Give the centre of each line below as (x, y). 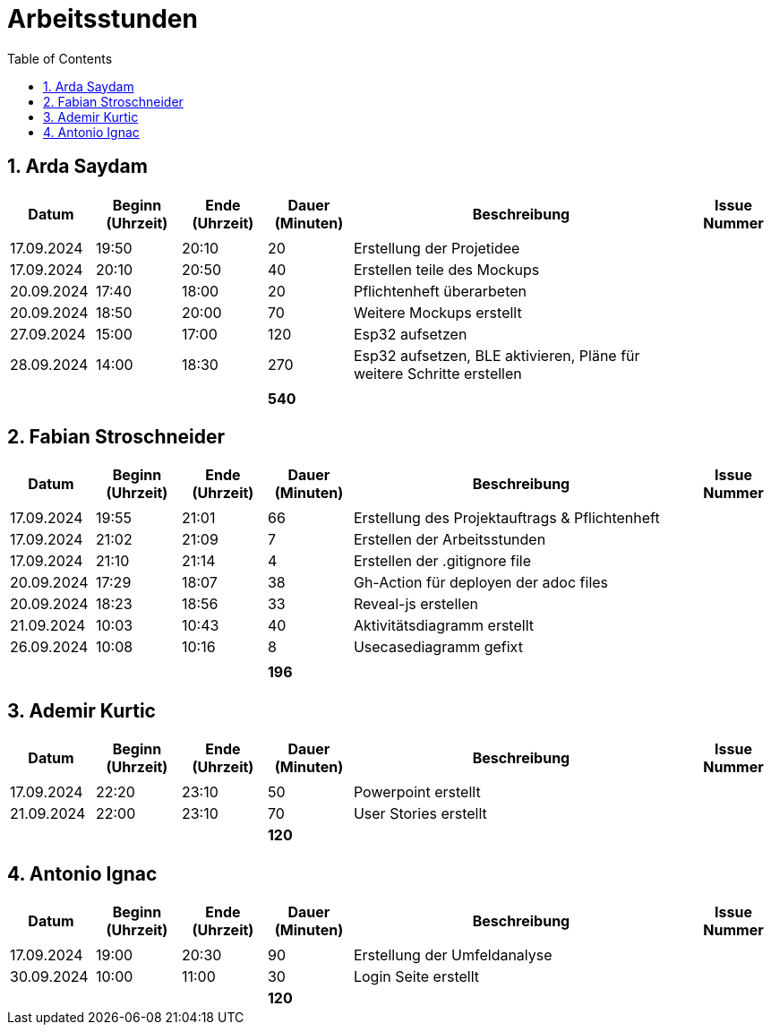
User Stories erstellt (420, 814)
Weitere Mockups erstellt (437, 312)
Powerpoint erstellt (417, 792)
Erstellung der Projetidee (437, 248)
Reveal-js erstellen (415, 604)
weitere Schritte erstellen (437, 373)
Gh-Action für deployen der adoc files (481, 583)
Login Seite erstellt (416, 977)
